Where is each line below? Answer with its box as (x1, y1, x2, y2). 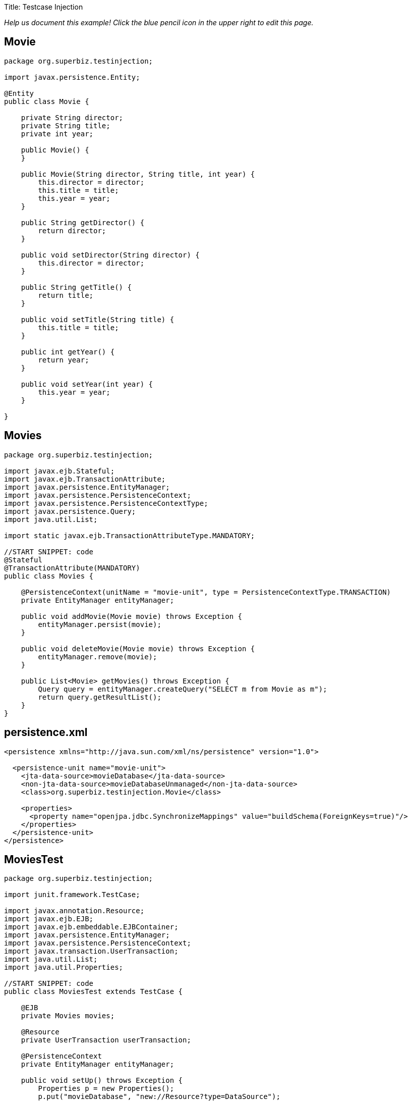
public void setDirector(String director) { (21, 250, 200, 259)
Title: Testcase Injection (4, 3, 83, 11)
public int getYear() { (21, 347, 115, 356)
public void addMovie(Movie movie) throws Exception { (21, 612, 243, 620)
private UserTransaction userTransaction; (21, 1036, 191, 1044)
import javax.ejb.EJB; (4, 915, 94, 923)
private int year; (21, 129, 94, 138)
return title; (38, 291, 94, 299)
